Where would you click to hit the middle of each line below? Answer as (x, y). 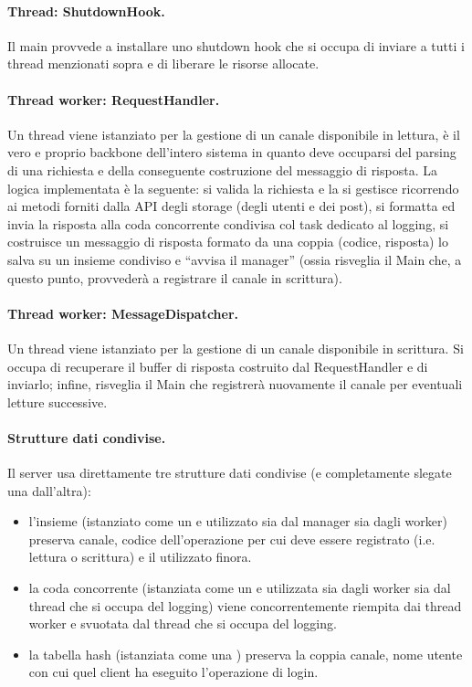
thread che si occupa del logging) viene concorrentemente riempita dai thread (245, 605)
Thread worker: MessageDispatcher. (123, 313)
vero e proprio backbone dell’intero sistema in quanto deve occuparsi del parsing (232, 152)
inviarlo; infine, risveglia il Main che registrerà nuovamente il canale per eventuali (235, 384)
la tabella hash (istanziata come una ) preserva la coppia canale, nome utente (246, 654)
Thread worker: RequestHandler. (114, 99)
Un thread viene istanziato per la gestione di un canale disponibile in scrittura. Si (236, 348)
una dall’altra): (49, 490)
